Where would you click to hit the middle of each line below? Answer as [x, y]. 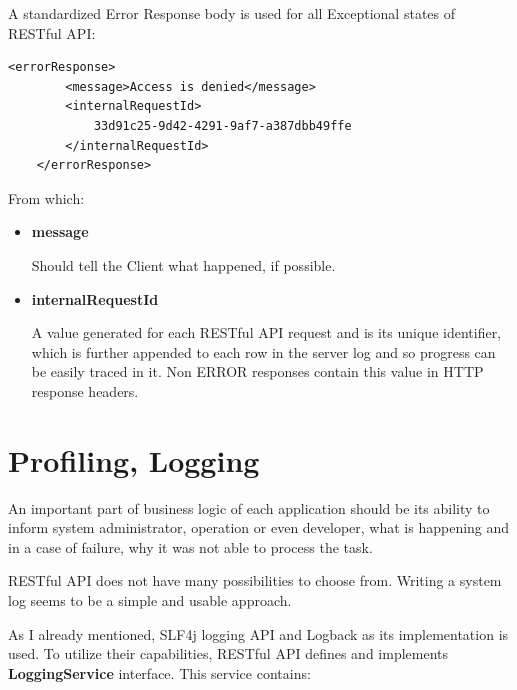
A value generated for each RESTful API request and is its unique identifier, [266, 332]
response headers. [85, 390]
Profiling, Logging [134, 459]
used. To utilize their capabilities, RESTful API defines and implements [228, 653]
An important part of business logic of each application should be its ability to [249, 507]
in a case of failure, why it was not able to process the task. [190, 546]
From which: [46, 197]
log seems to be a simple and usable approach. [150, 600]
